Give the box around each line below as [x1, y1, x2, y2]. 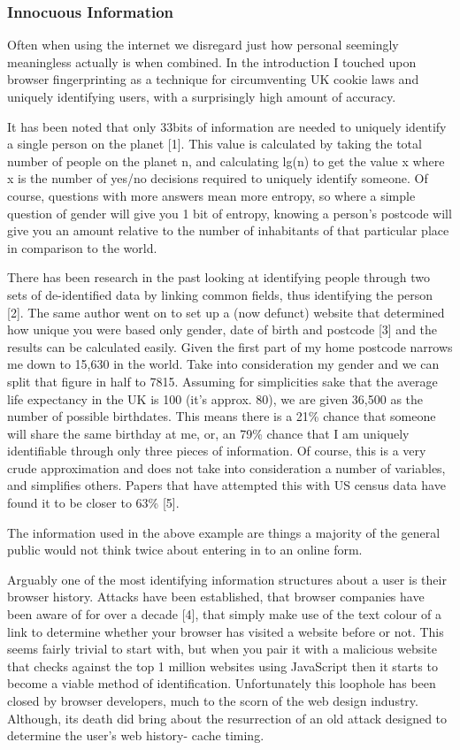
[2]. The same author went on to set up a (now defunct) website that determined [7, 302, 445, 321]
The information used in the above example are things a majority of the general [7, 523, 441, 541]
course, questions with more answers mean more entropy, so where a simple [7, 186, 416, 204]
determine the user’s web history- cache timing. [7, 726, 264, 745]
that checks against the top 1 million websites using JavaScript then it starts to [7, 656, 438, 675]
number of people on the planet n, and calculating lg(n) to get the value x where [7, 151, 445, 170]
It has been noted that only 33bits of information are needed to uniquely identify [7, 117, 447, 135]
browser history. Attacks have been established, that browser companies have [7, 587, 425, 606]
